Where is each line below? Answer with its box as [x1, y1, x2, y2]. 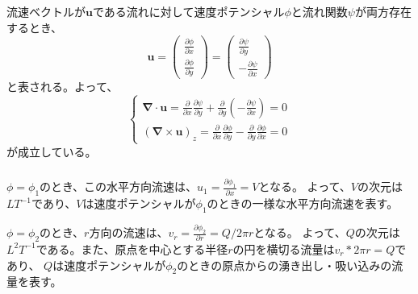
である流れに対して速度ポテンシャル [92, 3, 285, 20]
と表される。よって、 [6, 77, 119, 94]
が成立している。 [6, 143, 97, 159]
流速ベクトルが [6, 3, 86, 20]
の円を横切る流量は [232, 240, 335, 257]
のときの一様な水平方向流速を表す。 [207, 195, 399, 212]
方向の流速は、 [89, 224, 169, 241]
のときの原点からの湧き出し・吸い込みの [177, 256, 392, 273]
